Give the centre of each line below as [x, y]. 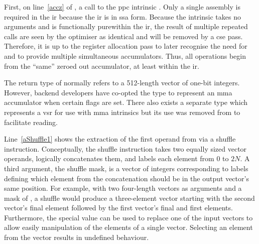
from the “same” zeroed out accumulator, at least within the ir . [102, 66]
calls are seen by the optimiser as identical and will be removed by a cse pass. [123, 36]
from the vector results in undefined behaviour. [77, 237]
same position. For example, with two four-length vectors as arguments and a [123, 188]
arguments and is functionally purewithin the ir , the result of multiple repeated [126, 26]
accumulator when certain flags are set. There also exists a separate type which [126, 102]
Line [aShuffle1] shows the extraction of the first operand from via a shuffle [120, 139]
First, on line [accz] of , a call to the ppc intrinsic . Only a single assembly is [122, 7]
